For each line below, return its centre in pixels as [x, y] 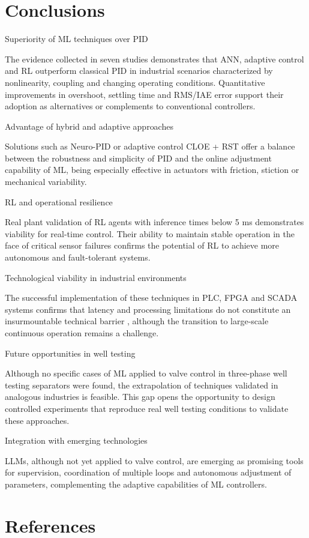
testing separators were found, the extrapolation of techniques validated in [142, 385]
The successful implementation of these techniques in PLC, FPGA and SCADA [151, 298]
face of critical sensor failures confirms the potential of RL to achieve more [142, 245]
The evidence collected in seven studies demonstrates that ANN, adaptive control [154, 59]
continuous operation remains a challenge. [82, 333]
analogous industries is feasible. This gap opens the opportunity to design [140, 397]
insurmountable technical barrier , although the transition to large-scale [137, 321]
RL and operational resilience [59, 201]
